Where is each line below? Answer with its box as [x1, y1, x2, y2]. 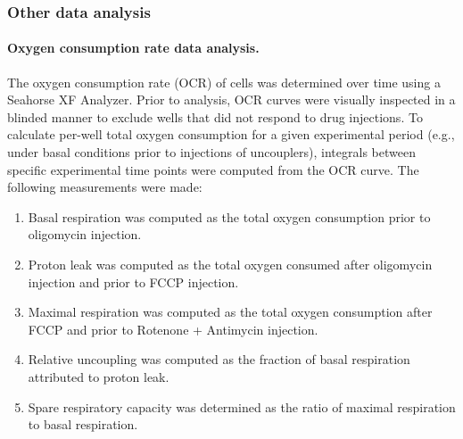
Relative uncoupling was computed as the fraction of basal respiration [28, 350, 410, 369]
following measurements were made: [7, 178, 203, 196]
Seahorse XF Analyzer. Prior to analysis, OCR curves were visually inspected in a [7, 90, 456, 109]
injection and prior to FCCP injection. [28, 272, 239, 291]
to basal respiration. [28, 415, 138, 434]
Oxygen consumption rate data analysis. [7, 38, 260, 57]
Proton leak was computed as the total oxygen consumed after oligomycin [28, 254, 433, 273]
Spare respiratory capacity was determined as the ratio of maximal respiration [28, 397, 456, 416]
